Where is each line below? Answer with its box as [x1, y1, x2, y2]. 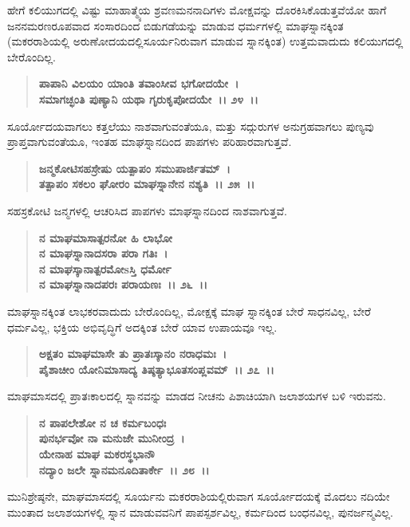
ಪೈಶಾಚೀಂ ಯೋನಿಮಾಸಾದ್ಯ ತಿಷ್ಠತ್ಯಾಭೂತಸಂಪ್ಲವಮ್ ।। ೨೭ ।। [38, 360, 274, 377]
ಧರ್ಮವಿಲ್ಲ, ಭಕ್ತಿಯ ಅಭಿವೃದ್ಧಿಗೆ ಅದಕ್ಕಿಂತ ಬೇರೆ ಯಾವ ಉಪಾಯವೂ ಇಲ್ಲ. [7, 318, 278, 335]
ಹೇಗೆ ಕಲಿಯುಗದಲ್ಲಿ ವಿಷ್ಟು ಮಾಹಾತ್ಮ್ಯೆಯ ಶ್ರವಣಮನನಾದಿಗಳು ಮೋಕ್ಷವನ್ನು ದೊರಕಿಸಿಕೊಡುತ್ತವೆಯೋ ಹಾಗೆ [7, 2, 387, 18]
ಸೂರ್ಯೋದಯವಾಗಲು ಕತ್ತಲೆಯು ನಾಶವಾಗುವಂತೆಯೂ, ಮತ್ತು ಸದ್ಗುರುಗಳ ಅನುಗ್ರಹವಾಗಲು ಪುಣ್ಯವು [7, 117, 374, 134]
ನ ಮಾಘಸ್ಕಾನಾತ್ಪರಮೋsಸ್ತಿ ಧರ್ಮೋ [38, 260, 171, 277]
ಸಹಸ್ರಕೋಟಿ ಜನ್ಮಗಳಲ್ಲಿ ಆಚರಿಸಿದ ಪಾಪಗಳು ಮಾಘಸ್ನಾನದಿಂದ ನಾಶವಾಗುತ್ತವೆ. [7, 202, 287, 218]
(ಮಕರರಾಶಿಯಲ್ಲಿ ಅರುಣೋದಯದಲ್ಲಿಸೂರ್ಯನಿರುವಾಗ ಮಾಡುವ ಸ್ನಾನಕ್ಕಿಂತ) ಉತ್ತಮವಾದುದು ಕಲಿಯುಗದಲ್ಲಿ [7, 33, 404, 49]
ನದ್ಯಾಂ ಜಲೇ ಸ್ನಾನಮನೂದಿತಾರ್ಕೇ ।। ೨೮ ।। [38, 461, 210, 478]
